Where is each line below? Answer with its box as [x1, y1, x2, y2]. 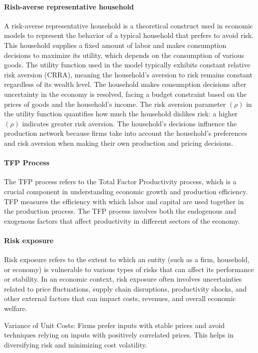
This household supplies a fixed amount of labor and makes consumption [4, 39, 227, 50]
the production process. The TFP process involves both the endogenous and [4, 206, 237, 216]
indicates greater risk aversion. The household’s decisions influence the [22, 118, 237, 128]
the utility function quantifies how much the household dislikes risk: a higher [4, 108, 238, 119]
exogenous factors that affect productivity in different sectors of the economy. [4, 215, 240, 226]
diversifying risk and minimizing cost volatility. [4, 339, 147, 350]
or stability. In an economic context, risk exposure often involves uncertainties [4, 274, 242, 284]
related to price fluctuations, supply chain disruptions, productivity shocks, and [4, 283, 247, 294]
